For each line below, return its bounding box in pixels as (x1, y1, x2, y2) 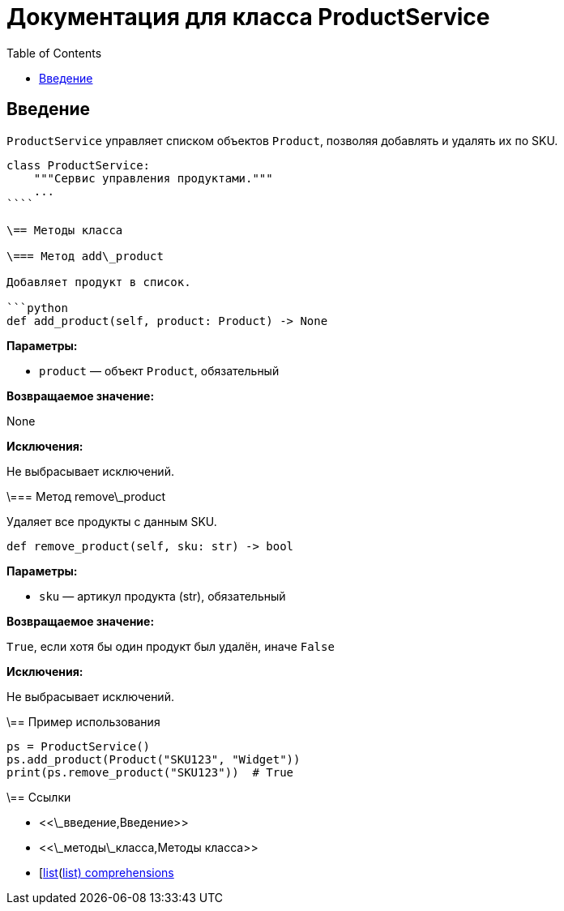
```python (6, 301, 68, 314)
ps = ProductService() (6, 739, 151, 753)
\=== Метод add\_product (6, 249, 164, 263)
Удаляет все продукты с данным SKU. (6, 514, 217, 528)
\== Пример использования (6, 714, 160, 729)
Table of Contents (6, 45, 102, 60)
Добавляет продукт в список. (6, 275, 191, 289)
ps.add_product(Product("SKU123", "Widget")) (6, 752, 301, 766)
